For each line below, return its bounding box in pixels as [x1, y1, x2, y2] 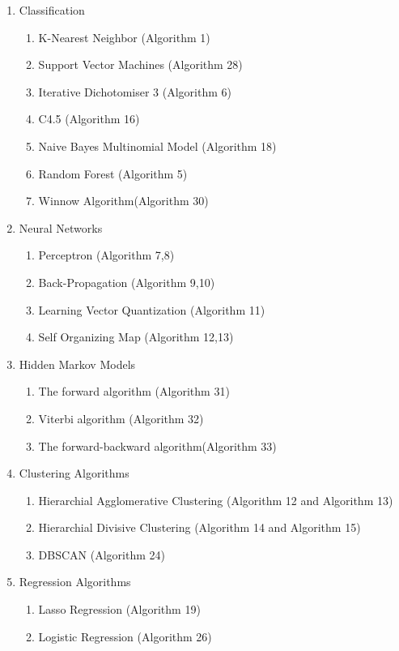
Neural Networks [19, 219, 103, 236]
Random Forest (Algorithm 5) [38, 165, 188, 182]
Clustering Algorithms [19, 465, 129, 482]
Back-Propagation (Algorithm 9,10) [38, 273, 215, 290]
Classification [19, 2, 85, 18]
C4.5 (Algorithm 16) [38, 110, 140, 127]
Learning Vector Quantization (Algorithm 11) [38, 301, 265, 318]
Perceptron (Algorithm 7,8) [38, 246, 175, 263]
